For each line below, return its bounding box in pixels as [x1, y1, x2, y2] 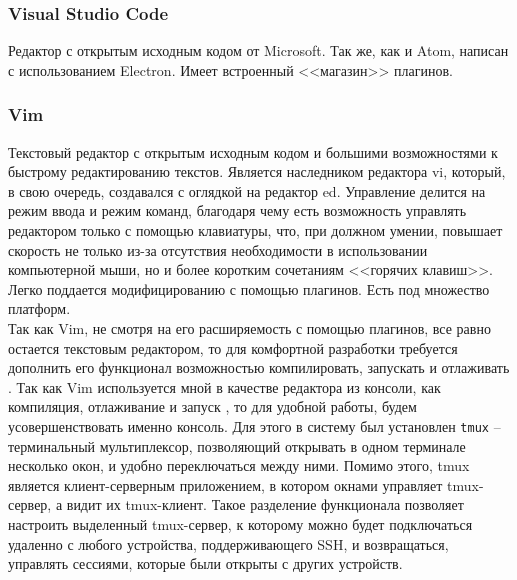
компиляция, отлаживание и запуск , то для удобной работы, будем [8, 396, 417, 417]
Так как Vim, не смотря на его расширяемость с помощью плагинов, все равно [8, 317, 491, 338]
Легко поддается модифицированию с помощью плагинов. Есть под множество [8, 278, 490, 299]
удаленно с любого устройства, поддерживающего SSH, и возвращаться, [8, 533, 449, 554]
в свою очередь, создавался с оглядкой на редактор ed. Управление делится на [8, 180, 486, 201]
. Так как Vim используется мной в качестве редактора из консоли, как [8, 376, 441, 397]
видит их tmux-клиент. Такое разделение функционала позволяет [66, 494, 464, 515]
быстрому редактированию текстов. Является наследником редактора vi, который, [8, 161, 506, 182]
